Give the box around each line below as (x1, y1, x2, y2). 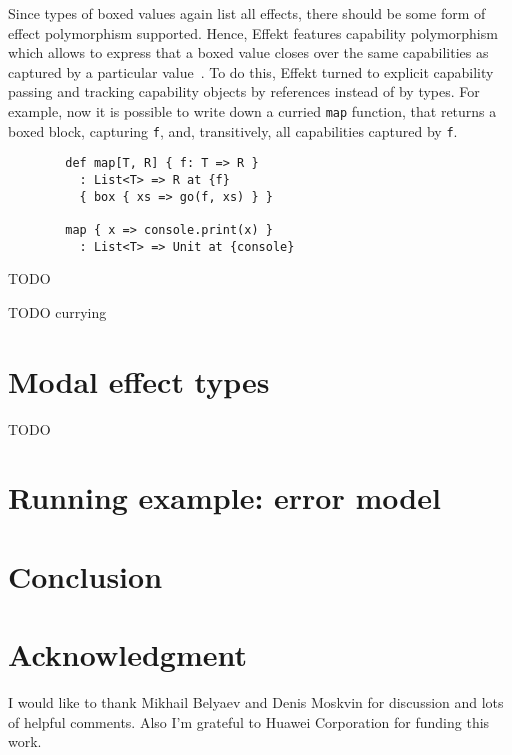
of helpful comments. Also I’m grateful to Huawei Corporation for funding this (8, 711, 490, 732)
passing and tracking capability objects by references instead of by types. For (8, 81, 480, 102)
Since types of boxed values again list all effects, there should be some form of (8, 3, 486, 23)
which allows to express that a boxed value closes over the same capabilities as (8, 42, 489, 63)
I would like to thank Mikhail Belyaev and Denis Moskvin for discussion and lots (8, 692, 504, 712)
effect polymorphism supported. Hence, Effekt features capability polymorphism (8, 22, 498, 43)
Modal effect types (8, 360, 270, 401)
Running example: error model (8, 477, 441, 518)
